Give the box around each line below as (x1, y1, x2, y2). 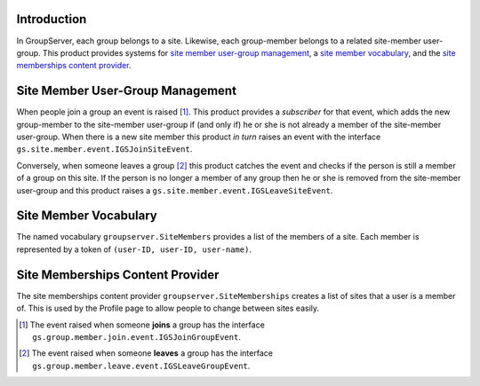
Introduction (16, 12, 87, 27)
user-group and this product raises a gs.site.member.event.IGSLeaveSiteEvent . (16, 185, 333, 195)
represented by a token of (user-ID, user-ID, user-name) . (16, 244, 252, 255)
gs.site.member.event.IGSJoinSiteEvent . (16, 144, 193, 154)
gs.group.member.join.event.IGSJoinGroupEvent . (32, 331, 242, 342)
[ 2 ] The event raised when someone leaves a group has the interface (19, 348, 273, 358)
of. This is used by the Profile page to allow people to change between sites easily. (16, 303, 320, 314)
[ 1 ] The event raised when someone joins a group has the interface (19, 319, 266, 330)
